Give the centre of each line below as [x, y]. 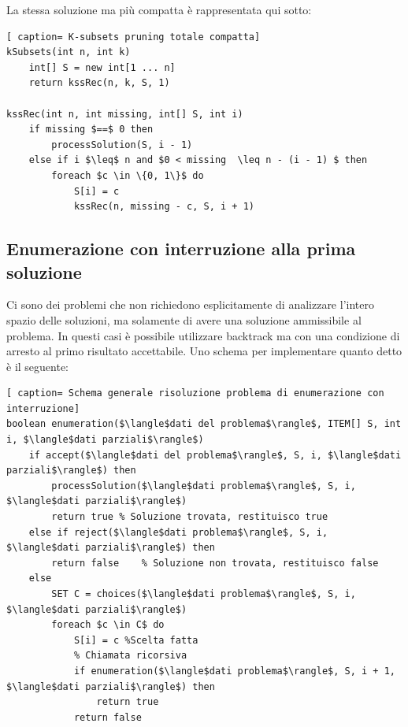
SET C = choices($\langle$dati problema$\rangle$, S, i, [204, 594]
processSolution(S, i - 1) [122, 145]
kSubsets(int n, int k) [69, 52]
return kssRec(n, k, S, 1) [99, 83]
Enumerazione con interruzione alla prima [181, 249]
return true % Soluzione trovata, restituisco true [190, 517]
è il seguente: [38, 366]
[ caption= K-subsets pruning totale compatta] [134, 37]
